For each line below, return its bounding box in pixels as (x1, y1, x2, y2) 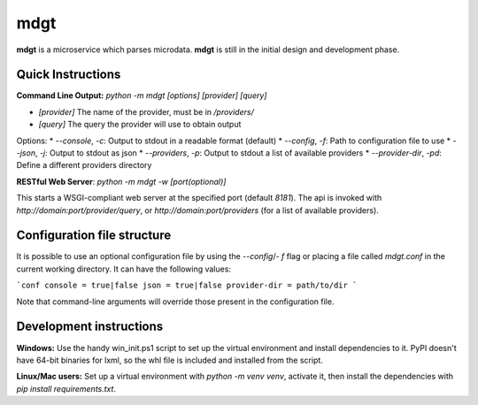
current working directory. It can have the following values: (16, 264, 232, 274)
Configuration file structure (16, 228, 172, 243)
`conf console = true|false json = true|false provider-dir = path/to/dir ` (16, 280, 358, 291)
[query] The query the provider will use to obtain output (38, 119, 242, 130)
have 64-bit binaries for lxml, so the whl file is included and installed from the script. (16, 355, 323, 365)
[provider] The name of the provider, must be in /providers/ (38, 106, 254, 117)
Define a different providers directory (16, 160, 152, 171)
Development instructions (16, 319, 164, 334)
